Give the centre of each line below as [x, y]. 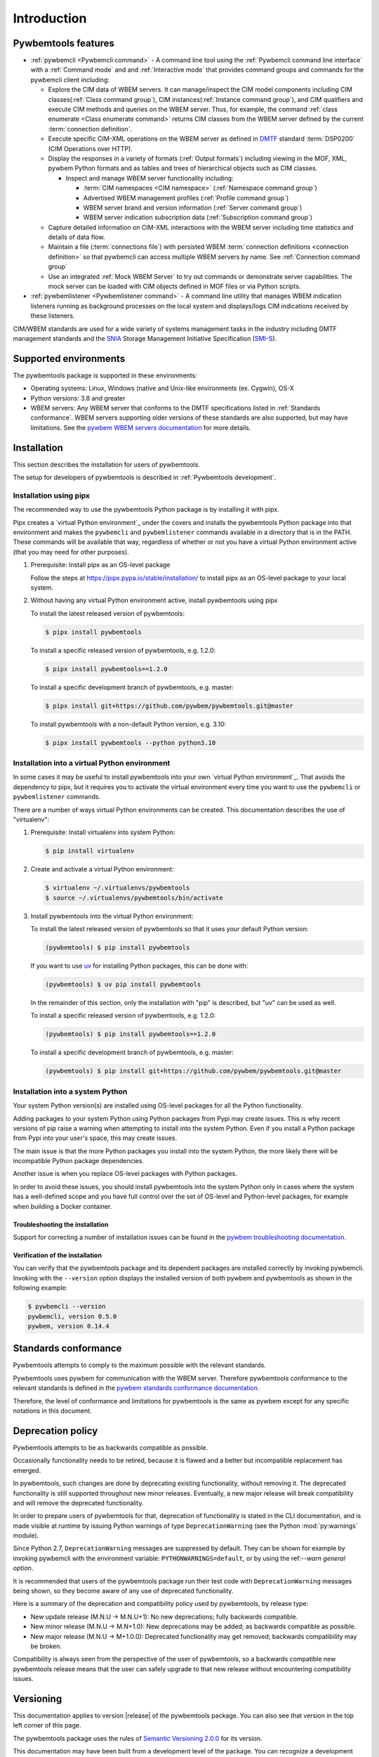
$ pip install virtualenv [90, 851]
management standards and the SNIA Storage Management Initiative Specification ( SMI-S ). [145, 338]
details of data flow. [77, 237]
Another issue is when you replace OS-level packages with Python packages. [125, 1174]
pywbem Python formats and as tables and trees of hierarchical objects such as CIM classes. [183, 168]
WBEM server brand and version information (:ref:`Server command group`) [193, 207]
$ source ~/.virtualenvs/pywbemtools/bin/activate [134, 897]
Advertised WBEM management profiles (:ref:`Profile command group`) [186, 197]
